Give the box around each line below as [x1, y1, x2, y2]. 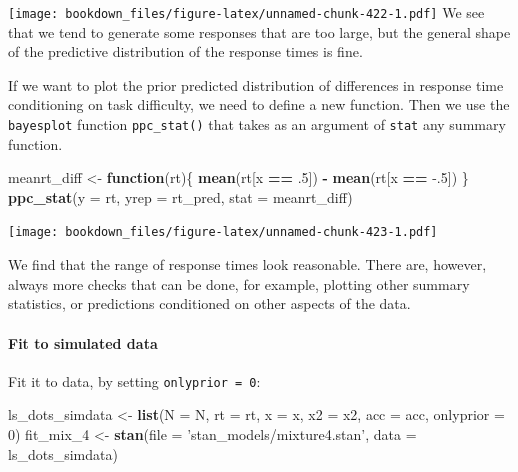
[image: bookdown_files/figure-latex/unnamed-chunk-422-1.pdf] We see [8, 2, 485, 22]
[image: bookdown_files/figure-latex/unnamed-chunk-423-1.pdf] [8, 225, 438, 240]
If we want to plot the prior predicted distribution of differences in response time [8, 74, 504, 95]
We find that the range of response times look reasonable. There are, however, [8, 254, 487, 275]
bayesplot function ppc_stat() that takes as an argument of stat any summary [8, 114, 506, 135]
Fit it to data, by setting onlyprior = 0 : [8, 370, 261, 391]
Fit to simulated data [8, 332, 158, 353]
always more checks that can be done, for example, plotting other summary [8, 273, 470, 294]
